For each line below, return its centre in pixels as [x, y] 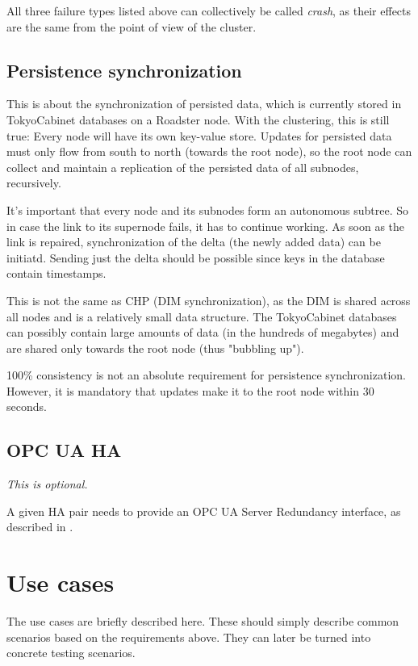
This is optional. [47, 484]
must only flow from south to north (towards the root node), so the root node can [209, 151]
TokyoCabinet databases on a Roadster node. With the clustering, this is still [198, 119]
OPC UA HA [64, 450]
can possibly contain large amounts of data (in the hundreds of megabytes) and [203, 332]
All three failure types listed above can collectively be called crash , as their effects [209, 10]
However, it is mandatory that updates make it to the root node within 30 [190, 390]
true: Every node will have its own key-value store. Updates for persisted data [199, 135]
